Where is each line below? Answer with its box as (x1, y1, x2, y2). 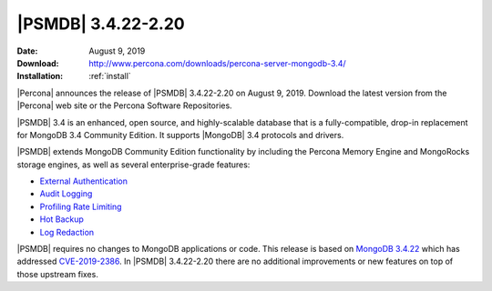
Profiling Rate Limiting (39, 201, 122, 212)
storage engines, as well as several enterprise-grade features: (16, 159, 251, 170)
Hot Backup (39, 214, 84, 225)
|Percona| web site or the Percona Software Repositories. (16, 100, 232, 111)
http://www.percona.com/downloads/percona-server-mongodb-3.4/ (88, 57, 346, 68)
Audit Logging (39, 188, 93, 199)
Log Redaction (39, 226, 95, 237)
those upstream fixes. (16, 268, 99, 279)
